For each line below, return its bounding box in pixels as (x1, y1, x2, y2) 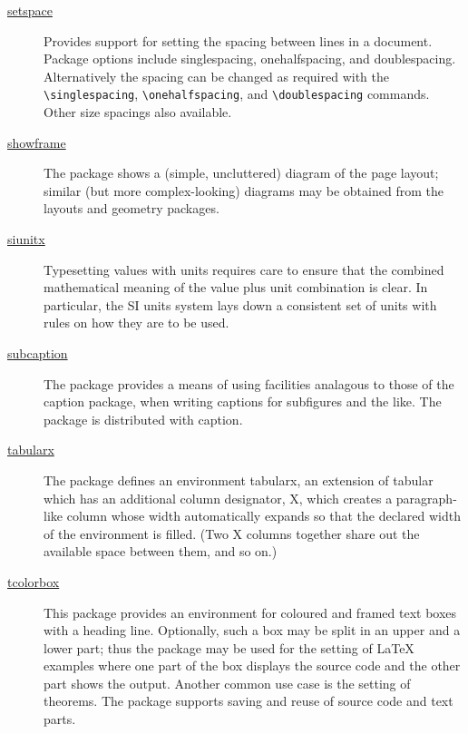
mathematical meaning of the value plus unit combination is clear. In (44, 278, 428, 297)
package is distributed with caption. (44, 409, 243, 428)
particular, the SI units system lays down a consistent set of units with (44, 295, 437, 314)
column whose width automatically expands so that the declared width (66, 506, 461, 525)
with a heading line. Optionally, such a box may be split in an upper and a (44, 621, 461, 640)
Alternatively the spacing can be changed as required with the (44, 66, 389, 85)
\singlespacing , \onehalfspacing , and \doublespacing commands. (44, 84, 430, 103)
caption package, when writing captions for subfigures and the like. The (44, 392, 442, 411)
